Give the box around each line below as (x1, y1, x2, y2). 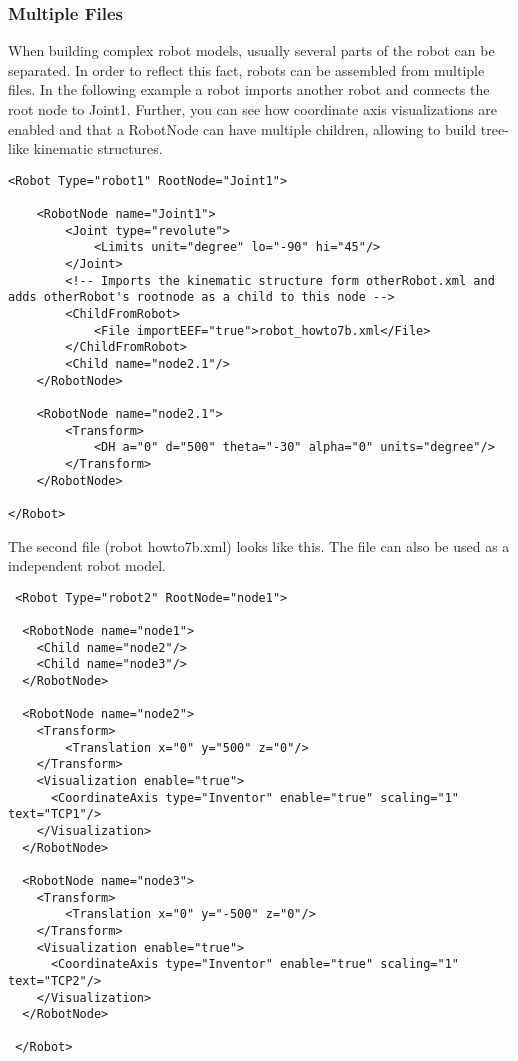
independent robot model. (8, 555, 166, 576)
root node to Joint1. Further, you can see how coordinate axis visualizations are (8, 99, 497, 119)
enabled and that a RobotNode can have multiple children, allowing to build (8, 118, 477, 139)
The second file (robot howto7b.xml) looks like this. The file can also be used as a (8, 535, 510, 556)
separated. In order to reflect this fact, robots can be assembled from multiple (8, 59, 485, 80)
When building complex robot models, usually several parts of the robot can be (8, 40, 495, 61)
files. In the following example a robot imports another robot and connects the (8, 79, 490, 100)
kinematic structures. (33, 138, 163, 159)
